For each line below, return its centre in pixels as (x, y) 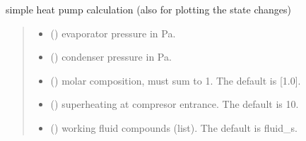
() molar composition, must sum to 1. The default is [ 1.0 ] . (176, 80)
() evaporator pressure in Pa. (113, 33)
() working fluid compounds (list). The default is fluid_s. (174, 127)
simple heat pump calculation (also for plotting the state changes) (149, 9)
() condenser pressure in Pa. (111, 57)
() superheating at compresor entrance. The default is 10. (175, 104)
